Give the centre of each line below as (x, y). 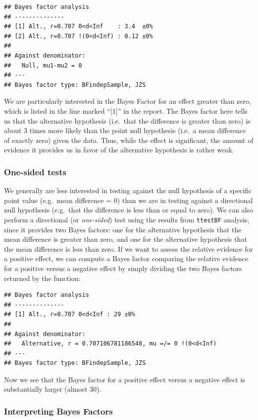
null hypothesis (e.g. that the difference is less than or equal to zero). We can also (129, 210)
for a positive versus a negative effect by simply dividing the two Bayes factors (123, 268)
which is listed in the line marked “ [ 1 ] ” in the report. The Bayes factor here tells (126, 110)
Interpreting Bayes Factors (58, 411)
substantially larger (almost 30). (53, 389)
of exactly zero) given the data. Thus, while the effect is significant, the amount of (129, 140)
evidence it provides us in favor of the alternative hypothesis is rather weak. (119, 150)
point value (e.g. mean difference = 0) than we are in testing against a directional (129, 200)
